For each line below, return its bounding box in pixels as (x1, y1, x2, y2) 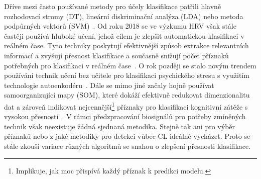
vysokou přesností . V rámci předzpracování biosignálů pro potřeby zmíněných (4, 111, 246, 122)
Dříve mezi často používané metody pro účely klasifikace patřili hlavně (4, 1, 221, 11)
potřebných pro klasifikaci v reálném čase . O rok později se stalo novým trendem (4, 60, 256, 70)
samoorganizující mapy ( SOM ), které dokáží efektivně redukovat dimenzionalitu (4, 89, 250, 100)
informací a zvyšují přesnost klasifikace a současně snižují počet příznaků (4, 50, 229, 60)
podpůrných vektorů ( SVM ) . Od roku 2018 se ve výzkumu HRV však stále (4, 21, 236, 31)
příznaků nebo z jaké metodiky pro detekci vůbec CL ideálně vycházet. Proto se (4, 131, 250, 141)
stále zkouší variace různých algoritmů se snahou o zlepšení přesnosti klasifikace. (4, 140, 251, 151)
